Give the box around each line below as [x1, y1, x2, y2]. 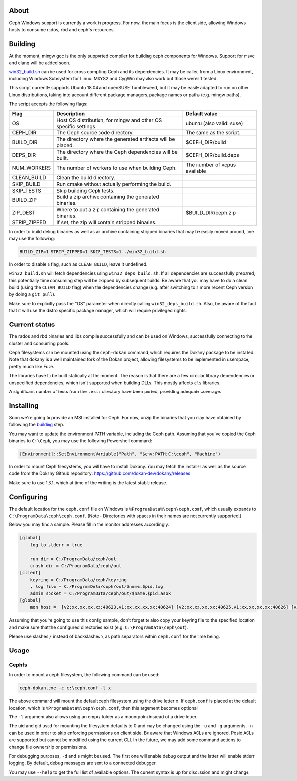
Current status [9, 321, 55, 329]
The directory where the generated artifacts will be [56, 135, 175, 142]
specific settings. [56, 123, 97, 130]
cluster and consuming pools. [9, 340, 70, 346]
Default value [185, 110, 218, 117]
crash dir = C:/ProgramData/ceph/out [30, 563, 122, 568]
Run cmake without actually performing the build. [56, 180, 172, 187]
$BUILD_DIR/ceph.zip [185, 209, 236, 216]
